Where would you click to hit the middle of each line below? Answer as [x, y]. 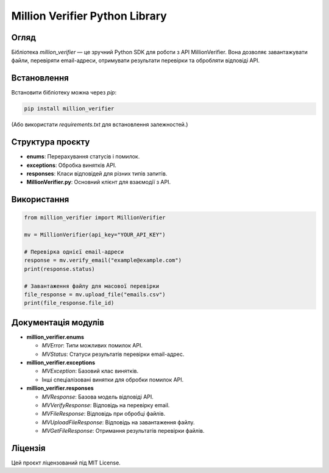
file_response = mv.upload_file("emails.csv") [95, 294]
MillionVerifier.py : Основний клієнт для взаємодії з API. [98, 182]
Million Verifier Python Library [89, 16]
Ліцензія [28, 448]
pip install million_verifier [69, 109]
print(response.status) [60, 269]
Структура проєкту [51, 142]
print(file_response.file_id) [69, 303]
